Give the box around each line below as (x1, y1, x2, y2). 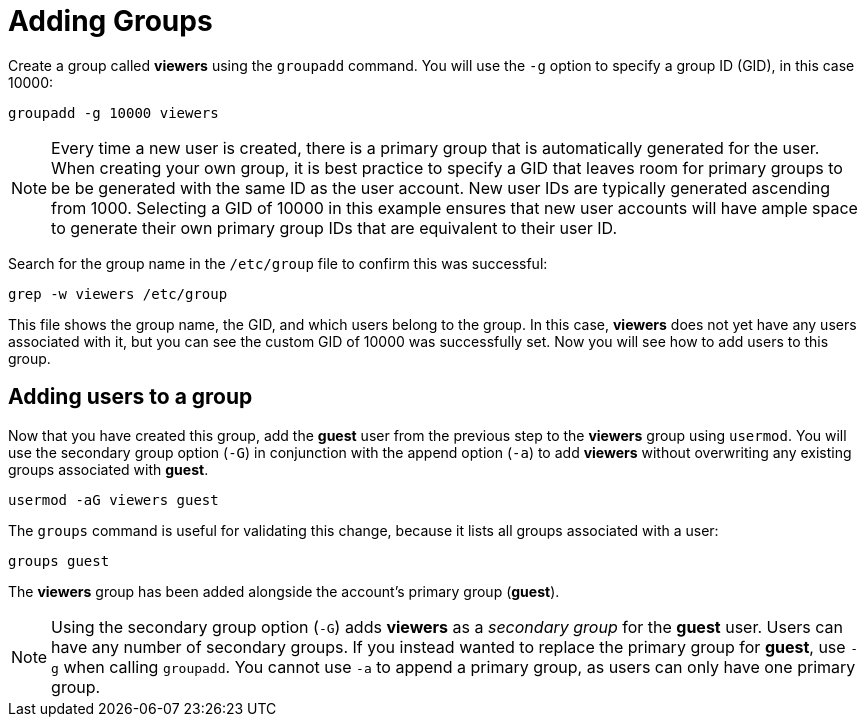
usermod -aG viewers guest (8, 491, 219, 508)
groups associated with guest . (8, 460, 209, 478)
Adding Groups (8, 4, 213, 38)
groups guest (8, 552, 110, 569)
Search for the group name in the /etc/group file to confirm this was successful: (8, 254, 548, 272)
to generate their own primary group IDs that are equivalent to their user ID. (51, 217, 618, 238)
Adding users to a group (8, 384, 253, 410)
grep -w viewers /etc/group (8, 285, 228, 302)
